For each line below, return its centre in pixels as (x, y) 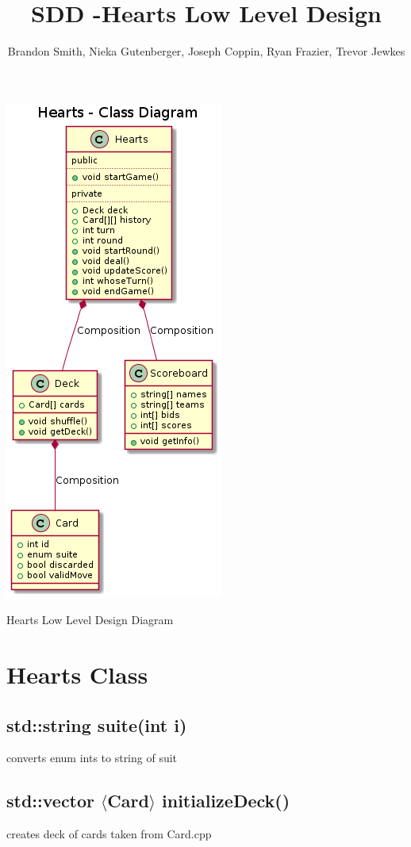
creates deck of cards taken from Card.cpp (109, 834)
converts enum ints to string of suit (92, 758)
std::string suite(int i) (97, 724)
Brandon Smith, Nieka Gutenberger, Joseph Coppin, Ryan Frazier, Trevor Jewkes (206, 51)
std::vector (51, 801)
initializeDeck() (226, 801)
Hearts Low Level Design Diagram (90, 620)
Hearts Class (77, 675)
